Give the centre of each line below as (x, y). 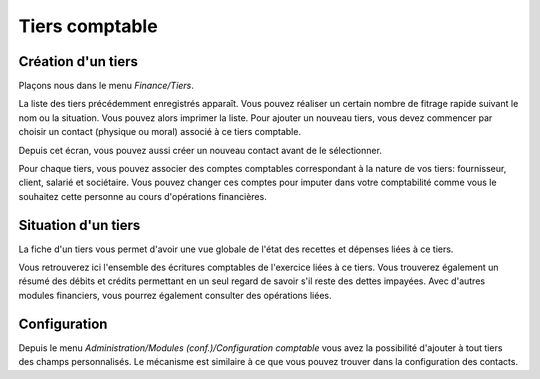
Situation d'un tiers (79, 225)
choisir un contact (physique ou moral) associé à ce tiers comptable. (160, 132)
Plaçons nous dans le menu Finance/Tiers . (106, 86)
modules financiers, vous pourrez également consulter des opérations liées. (175, 295)
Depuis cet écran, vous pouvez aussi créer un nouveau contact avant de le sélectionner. (200, 150)
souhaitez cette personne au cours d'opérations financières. (142, 196)
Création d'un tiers (78, 61)
